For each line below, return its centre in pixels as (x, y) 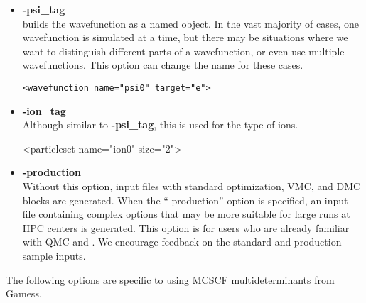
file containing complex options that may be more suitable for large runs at (186, 214)
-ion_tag (44, 110)
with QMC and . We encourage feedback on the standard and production (182, 242)
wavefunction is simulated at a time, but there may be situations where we (185, 37)
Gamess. (24, 293)
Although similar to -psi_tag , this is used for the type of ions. (160, 125)
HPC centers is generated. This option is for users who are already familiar (186, 227)
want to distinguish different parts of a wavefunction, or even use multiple (183, 51)
